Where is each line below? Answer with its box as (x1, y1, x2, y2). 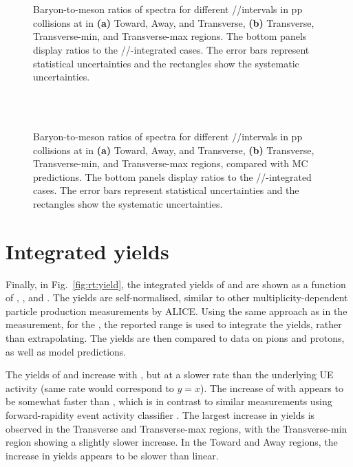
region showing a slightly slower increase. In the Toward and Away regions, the (6, 435, 338, 449)
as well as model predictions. (6, 344, 127, 358)
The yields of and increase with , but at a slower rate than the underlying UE (6, 367, 334, 382)
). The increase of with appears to (200, 380, 343, 395)
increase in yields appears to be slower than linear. (6, 448, 219, 462)
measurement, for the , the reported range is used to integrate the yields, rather (6, 317, 342, 332)
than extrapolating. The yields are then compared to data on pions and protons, (6, 331, 345, 345)
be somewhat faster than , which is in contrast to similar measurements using (6, 394, 332, 409)
